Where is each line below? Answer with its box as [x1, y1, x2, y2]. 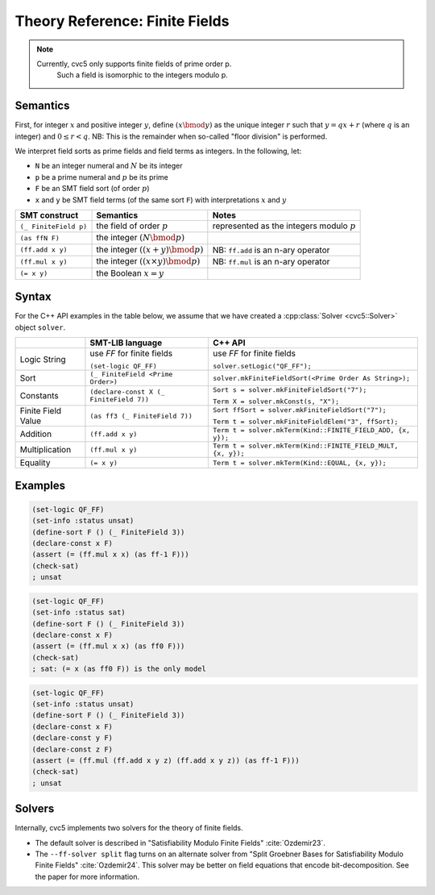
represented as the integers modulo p [212, 220, 356, 231]
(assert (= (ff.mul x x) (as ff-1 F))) [31, 550, 189, 560]
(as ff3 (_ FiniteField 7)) [89, 411, 193, 420]
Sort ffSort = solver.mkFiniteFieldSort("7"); [213, 406, 387, 414]
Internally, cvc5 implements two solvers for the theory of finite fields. [14, 823, 243, 833]
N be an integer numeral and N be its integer [35, 161, 183, 171]
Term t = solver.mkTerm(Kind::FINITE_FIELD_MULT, [213, 442, 399, 451]
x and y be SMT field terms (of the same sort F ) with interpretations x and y [35, 194, 287, 205]
